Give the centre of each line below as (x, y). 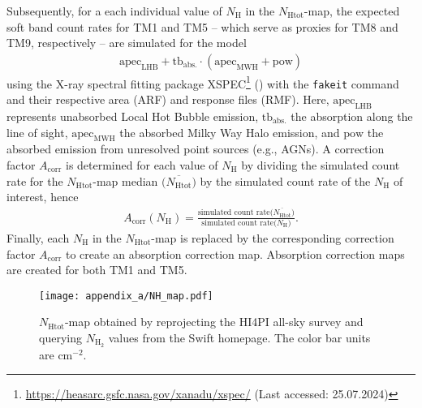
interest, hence (43, 197)
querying (60, 337)
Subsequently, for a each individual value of (114, 11)
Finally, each (38, 237)
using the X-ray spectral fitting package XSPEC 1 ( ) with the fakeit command (203, 82)
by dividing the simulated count (321, 164)
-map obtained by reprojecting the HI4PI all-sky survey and (214, 322)
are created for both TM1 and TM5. (97, 270)
